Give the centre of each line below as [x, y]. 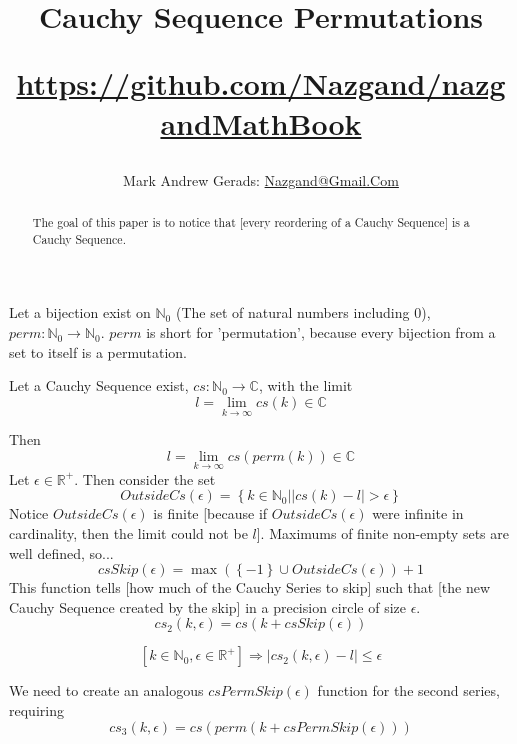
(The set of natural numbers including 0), [303, 312]
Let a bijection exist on [80, 312]
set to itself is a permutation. [98, 351]
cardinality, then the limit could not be [128, 533]
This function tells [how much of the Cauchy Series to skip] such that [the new [250, 587]
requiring [36, 710]
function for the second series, [408, 690]
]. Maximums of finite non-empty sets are [382, 533]
